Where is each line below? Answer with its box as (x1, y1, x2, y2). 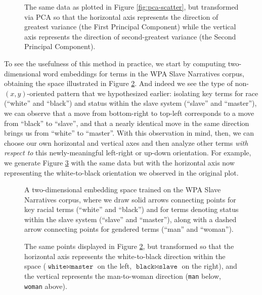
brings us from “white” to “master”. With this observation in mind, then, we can (4, 128, 254, 138)
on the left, (97, 261, 132, 271)
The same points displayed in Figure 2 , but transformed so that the (24, 241, 234, 251)
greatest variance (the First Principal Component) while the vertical (24, 21, 236, 32)
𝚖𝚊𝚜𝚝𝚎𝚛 (71, 263, 94, 271)
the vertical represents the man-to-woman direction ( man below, (24, 270, 221, 281)
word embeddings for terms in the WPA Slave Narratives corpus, (43, 68, 244, 78)
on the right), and (182, 261, 237, 271)
